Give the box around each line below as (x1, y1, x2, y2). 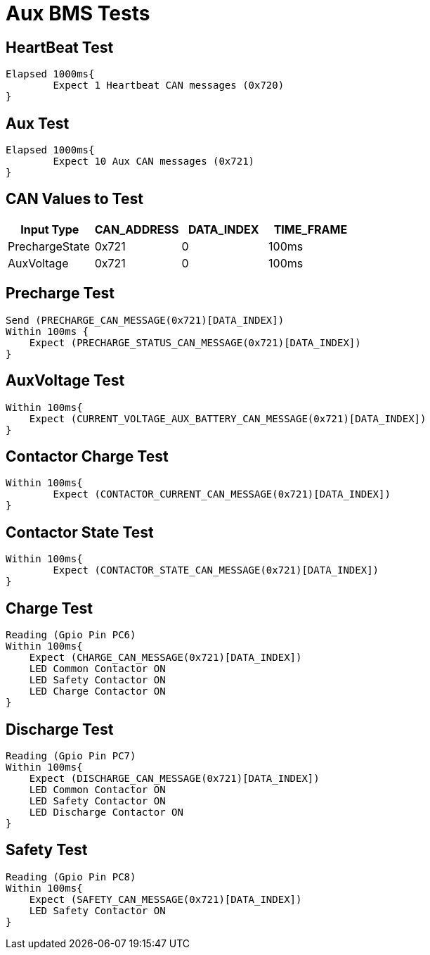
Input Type (20, 222, 79, 236)
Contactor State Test (6, 523, 154, 541)
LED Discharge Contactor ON (29, 806, 183, 818)
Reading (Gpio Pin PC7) (6, 750, 136, 761)
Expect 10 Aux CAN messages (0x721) (53, 156, 255, 167)
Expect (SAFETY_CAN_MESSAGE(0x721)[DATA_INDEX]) (29, 893, 302, 905)
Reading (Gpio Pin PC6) (6, 629, 136, 641)
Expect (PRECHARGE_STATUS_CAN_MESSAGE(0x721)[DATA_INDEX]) (29, 336, 361, 348)
